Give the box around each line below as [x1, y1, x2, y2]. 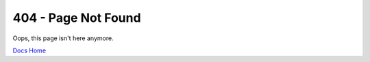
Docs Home [12, 46, 47, 55]
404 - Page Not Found [12, 10, 141, 25]
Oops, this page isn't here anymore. [12, 34, 114, 42]
